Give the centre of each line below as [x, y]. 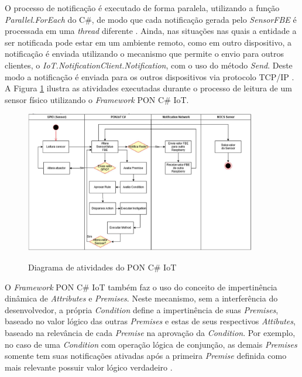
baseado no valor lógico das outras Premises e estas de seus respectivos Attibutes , [150, 321]
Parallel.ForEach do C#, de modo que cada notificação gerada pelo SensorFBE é [151, 19]
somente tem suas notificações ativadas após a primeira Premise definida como [146, 356]
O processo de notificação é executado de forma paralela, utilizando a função [142, 8]
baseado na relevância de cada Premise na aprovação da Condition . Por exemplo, [150, 332]
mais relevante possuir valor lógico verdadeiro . [89, 367]
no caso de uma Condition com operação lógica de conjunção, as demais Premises [151, 344]
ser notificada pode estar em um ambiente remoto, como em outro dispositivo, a [148, 42]
